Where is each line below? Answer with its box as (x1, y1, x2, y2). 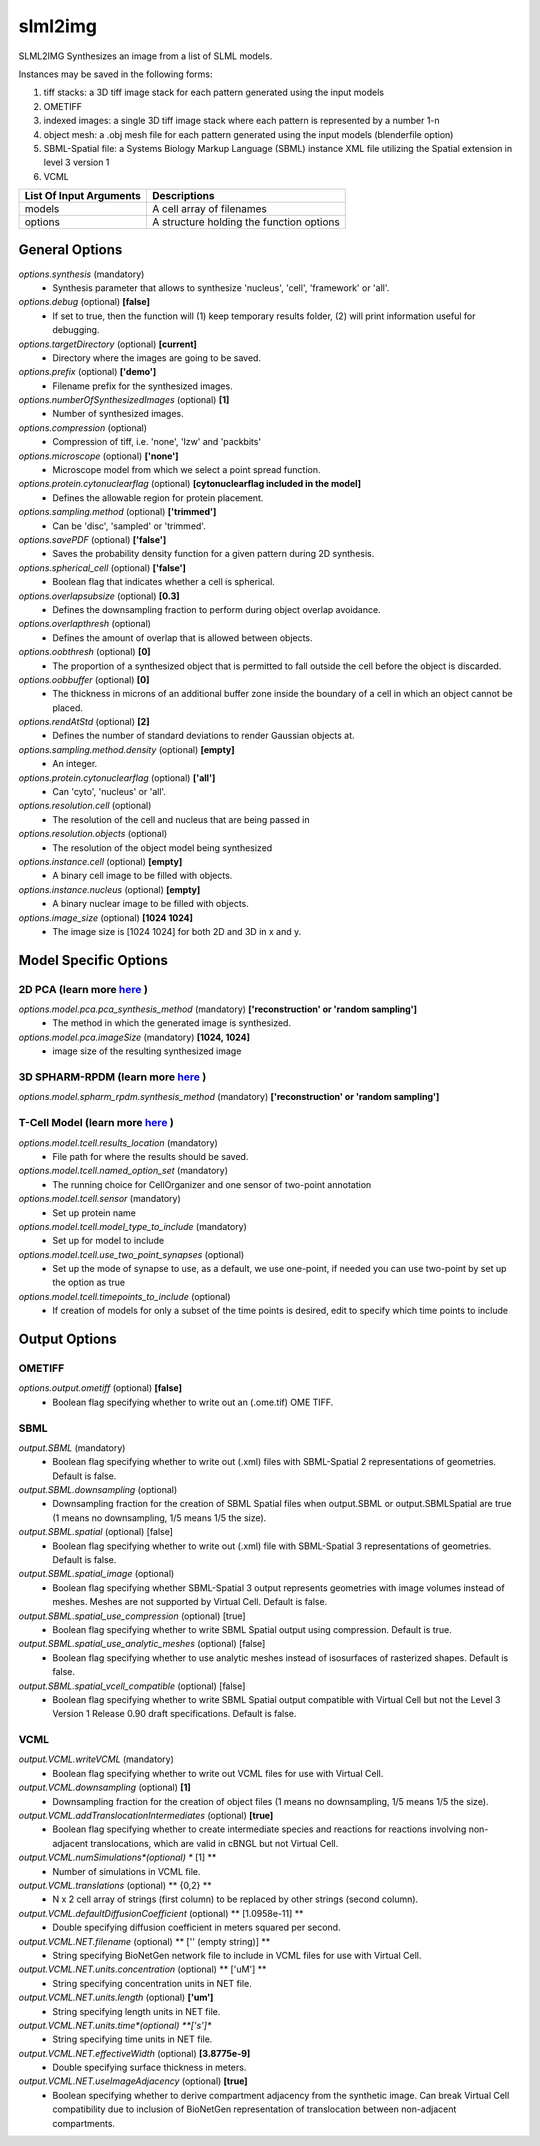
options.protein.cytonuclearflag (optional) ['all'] (18, 771, 216, 784)
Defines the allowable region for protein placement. (52, 491, 264, 504)
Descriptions (151, 189, 215, 203)
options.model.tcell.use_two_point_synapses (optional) (18, 1248, 245, 1260)
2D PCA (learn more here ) (18, 982, 149, 996)
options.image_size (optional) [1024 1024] (18, 911, 194, 924)
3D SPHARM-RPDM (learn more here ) (18, 1070, 207, 1084)
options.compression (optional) (18, 421, 148, 434)
